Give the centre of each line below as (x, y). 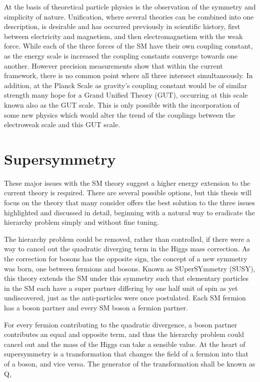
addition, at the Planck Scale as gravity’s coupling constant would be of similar (125, 85)
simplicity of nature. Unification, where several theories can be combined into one (129, 16)
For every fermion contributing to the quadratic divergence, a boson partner (121, 324)
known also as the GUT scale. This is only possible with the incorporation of (122, 104)
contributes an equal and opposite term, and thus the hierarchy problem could (124, 334)
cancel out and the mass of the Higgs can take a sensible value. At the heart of (125, 344)
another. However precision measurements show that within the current (113, 65)
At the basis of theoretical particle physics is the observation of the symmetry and (130, 7)
